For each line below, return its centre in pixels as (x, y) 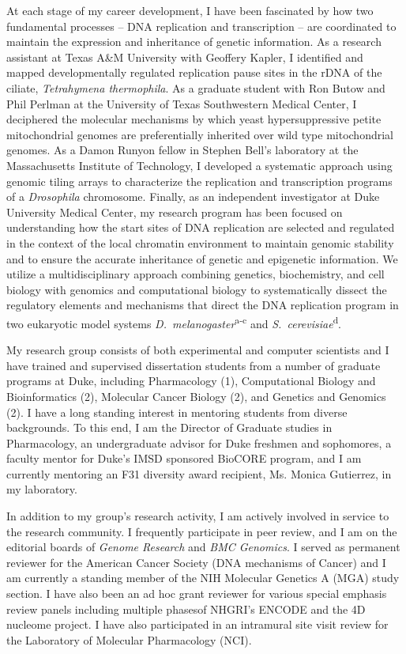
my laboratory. (42, 489)
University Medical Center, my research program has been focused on (175, 212)
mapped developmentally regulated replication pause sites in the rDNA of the (194, 72)
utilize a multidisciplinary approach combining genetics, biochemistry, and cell (195, 274)
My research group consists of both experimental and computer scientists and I (198, 350)
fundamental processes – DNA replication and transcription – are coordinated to (201, 26)
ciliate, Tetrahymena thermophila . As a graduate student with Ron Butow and (196, 87)
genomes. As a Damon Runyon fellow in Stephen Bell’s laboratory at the (182, 150)
